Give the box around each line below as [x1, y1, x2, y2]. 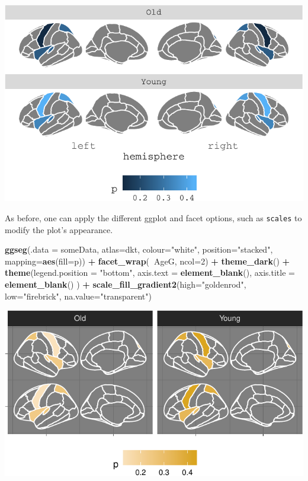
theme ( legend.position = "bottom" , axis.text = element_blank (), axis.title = [5, 266, 295, 279]
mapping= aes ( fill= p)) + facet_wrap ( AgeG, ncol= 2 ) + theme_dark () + [5, 254, 290, 267]
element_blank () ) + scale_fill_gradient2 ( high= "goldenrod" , [5, 278, 246, 291]
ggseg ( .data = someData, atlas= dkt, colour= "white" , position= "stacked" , [5, 243, 273, 256]
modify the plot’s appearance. [5, 223, 113, 235]
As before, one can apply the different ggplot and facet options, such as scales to [5, 211, 302, 224]
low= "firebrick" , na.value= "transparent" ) [5, 289, 152, 302]
